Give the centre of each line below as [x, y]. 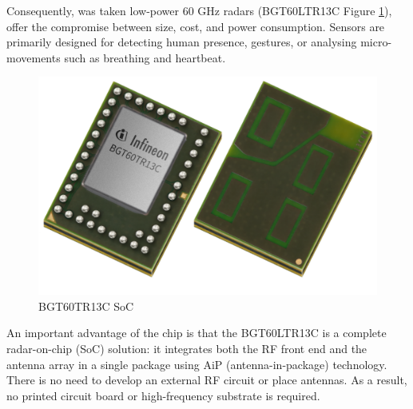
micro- [376, 42]
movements [34, 57]
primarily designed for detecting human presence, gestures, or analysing [182, 42]
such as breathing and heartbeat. [145, 57]
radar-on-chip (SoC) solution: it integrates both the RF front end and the [187, 349]
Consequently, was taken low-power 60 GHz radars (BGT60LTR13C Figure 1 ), [199, 10]
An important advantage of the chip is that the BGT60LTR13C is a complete [197, 333]
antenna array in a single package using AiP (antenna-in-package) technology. [197, 364]
